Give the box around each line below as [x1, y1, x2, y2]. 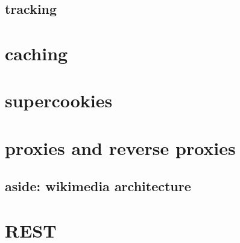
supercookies [5, 88, 113, 113]
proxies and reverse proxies [5, 135, 236, 160]
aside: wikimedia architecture [5, 177, 191, 195]
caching [5, 40, 68, 65]
